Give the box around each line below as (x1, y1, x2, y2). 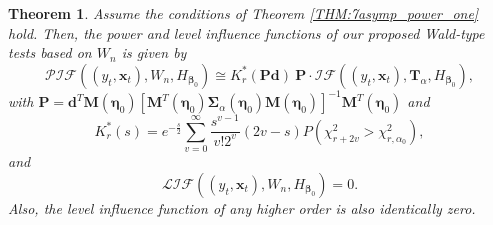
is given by (121, 42, 187, 63)
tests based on (8, 42, 92, 63)
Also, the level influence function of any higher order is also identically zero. (8, 197, 476, 218)
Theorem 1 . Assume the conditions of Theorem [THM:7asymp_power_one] (8, 3, 479, 23)
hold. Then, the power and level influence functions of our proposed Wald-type (8, 22, 485, 43)
